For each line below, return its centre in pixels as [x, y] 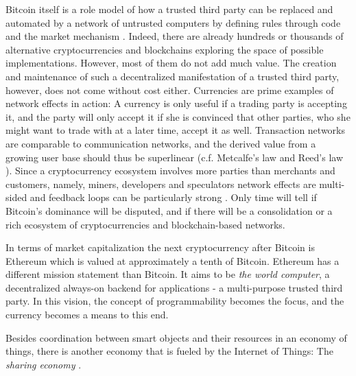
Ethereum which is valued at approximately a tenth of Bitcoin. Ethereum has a [173, 260]
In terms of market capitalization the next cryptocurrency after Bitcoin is [160, 247]
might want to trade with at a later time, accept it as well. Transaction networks [175, 130]
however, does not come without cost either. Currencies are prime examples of [170, 90]
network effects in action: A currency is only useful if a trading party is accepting [176, 103]
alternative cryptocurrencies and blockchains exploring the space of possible [165, 49]
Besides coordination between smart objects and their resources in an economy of [176, 337]
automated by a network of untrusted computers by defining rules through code [173, 22]
